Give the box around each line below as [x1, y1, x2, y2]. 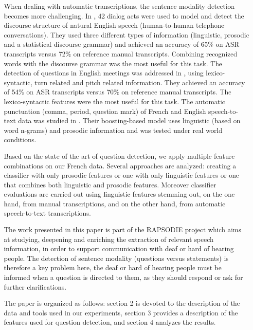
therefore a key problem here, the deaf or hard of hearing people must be [4, 262, 222, 273]
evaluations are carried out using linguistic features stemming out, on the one [4, 189, 235, 199]
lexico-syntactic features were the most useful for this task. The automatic [4, 96, 225, 106]
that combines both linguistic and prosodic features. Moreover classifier [4, 179, 217, 189]
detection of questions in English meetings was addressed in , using [4, 68, 204, 78]
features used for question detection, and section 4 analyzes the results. [4, 317, 216, 327]
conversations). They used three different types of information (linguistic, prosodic [4, 29, 249, 39]
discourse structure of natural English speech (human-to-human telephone [4, 20, 225, 30]
